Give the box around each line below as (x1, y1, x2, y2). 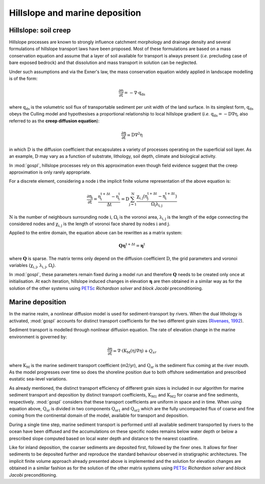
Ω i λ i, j (151, 201, 163, 208)
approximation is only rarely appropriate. (9, 169, 91, 175)
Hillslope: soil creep (9, 26, 71, 34)
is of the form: (9, 76, 38, 82)
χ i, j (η (136, 193, 148, 200)
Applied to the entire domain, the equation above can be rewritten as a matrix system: (9, 230, 183, 236)
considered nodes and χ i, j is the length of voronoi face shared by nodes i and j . (9, 221, 170, 228)
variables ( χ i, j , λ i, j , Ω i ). (9, 262, 56, 270)
